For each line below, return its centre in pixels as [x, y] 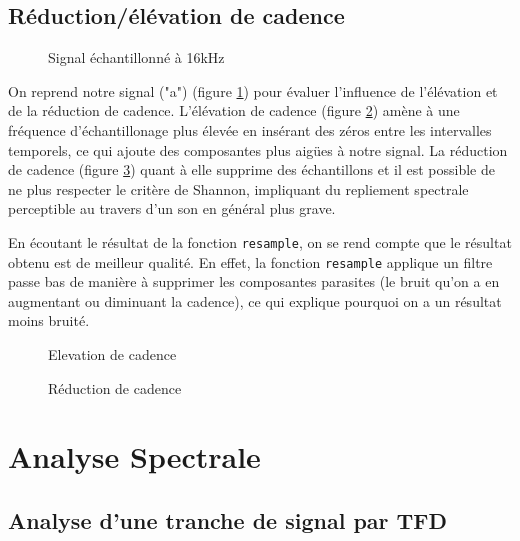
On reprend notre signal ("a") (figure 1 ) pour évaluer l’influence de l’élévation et [253, 90]
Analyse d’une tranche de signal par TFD [228, 520]
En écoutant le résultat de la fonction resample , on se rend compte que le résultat [260, 241]
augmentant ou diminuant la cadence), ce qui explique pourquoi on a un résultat [255, 300]
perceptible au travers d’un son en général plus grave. [172, 208]
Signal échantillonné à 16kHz [136, 57]
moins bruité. [49, 320]
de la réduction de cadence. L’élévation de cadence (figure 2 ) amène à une [234, 110]
